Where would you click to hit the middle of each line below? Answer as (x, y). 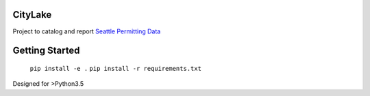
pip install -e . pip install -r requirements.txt (116, 68)
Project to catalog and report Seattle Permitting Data (87, 31)
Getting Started (46, 51)
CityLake (32, 15)
